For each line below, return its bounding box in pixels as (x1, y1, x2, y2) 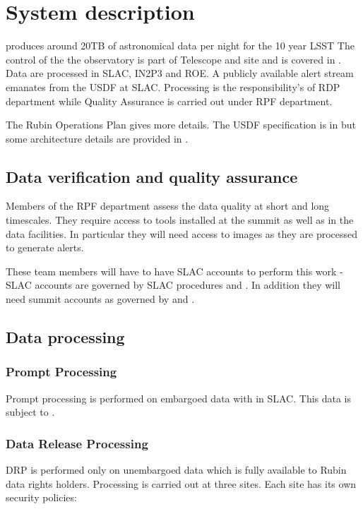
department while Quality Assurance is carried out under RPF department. (6, 93, 333, 108)
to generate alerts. (6, 240, 84, 255)
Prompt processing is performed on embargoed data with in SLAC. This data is (6, 390, 352, 405)
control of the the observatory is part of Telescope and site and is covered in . (6, 52, 341, 66)
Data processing (6, 326, 125, 348)
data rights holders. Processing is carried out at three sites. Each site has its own (6, 476, 357, 491)
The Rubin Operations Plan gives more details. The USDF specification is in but (6, 117, 356, 132)
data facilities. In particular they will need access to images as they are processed (6, 226, 358, 241)
